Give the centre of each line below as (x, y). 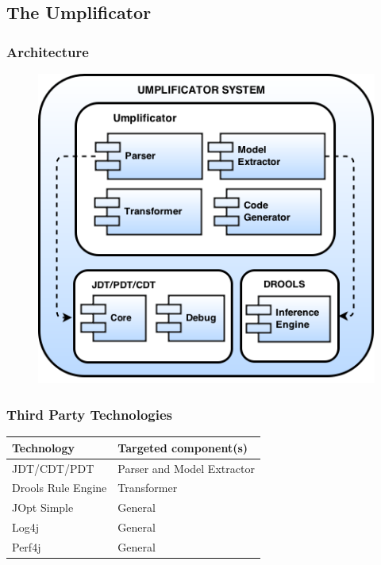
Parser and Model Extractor (186, 468)
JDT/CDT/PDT (53, 468)
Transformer (148, 488)
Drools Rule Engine (60, 488)
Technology (43, 447)
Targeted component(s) (183, 447)
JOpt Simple (43, 507)
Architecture (48, 51)
